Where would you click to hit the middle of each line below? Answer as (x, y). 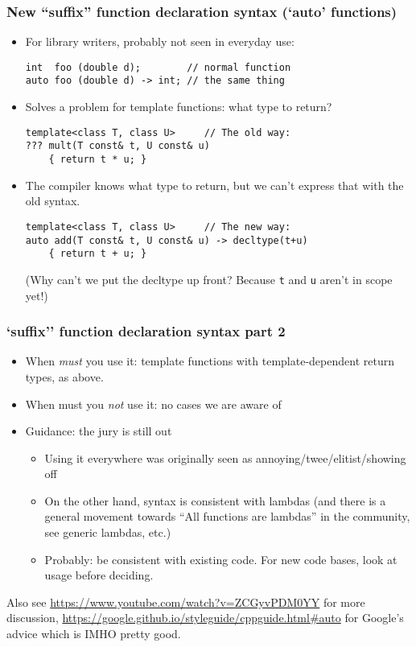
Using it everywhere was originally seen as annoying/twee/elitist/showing (225, 457)
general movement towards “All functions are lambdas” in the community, (227, 516)
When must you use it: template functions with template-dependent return (210, 361)
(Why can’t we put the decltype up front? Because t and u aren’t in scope (209, 279)
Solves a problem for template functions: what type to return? (179, 107)
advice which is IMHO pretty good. (94, 634)
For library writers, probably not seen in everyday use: (160, 41)
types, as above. (64, 376)
